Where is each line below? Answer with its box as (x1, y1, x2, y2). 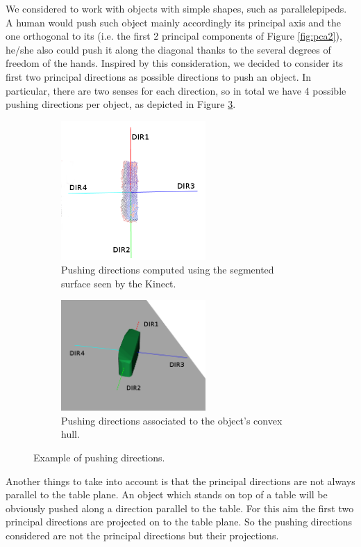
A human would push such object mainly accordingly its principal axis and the (6, 15, 342, 29)
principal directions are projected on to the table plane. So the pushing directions (6, 514, 353, 529)
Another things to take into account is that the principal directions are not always (6, 473, 355, 488)
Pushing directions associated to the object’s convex (61, 413, 283, 427)
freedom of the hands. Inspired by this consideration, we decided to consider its (6, 56, 343, 70)
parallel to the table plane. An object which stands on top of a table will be (6, 487, 328, 502)
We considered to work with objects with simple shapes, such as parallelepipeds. (6, 1, 347, 15)
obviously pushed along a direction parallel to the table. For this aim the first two (6, 500, 354, 515)
